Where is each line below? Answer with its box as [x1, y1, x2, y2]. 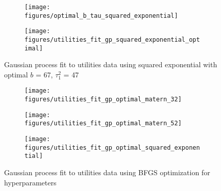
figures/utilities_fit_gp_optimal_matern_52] [24, 120, 182, 127]
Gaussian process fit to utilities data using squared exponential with [4, 59, 217, 70]
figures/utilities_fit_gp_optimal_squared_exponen [24, 144, 200, 151]
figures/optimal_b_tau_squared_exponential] [24, 12, 178, 19]
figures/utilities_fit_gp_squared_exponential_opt [24, 36, 200, 43]
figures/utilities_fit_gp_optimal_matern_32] [24, 96, 182, 103]
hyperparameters [4, 177, 57, 187]
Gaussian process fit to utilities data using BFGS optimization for [4, 167, 210, 178]
